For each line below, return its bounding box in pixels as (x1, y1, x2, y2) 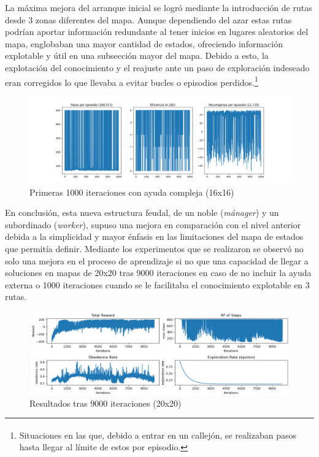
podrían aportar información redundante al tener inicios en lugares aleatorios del (5, 25, 309, 38)
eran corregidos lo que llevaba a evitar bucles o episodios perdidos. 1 (5, 74, 258, 88)
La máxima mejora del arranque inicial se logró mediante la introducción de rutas (5, 1, 312, 13)
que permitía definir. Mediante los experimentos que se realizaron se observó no (5, 242, 304, 255)
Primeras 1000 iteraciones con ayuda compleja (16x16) (29, 185, 234, 198)
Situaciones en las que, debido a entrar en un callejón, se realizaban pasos (19, 428, 297, 441)
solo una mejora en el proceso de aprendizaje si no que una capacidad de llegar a (5, 254, 309, 267)
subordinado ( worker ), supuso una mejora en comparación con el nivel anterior (5, 218, 301, 231)
